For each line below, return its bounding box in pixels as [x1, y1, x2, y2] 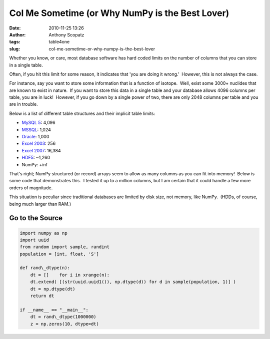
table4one [48, 39, 70, 45]
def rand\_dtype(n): [19, 265, 70, 271]
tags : [9, 39, 20, 45]
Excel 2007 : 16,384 [21, 147, 61, 153]
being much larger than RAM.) [9, 201, 71, 207]
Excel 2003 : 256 [21, 140, 56, 147]
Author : [9, 31, 26, 37]
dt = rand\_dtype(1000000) [30, 314, 97, 320]
